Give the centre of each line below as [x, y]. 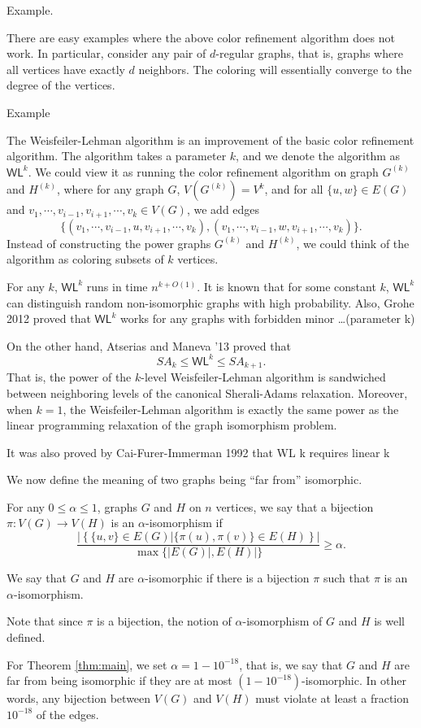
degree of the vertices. [61, 85]
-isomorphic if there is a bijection [227, 578]
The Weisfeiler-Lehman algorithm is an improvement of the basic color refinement [210, 139]
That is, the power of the [69, 377]
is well [389, 621]
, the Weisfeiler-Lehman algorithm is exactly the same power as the [231, 409]
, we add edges [223, 209]
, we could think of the [353, 243]
